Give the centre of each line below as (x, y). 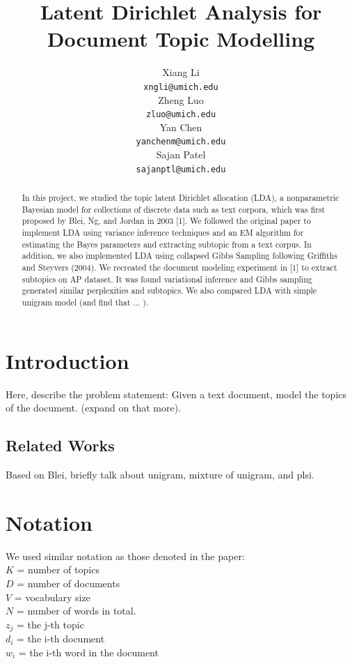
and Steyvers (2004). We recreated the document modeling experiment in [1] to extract (179, 267)
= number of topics (58, 569)
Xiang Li (181, 72)
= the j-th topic (50, 624)
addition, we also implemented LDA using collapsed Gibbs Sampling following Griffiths (179, 256)
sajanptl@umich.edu (181, 169)
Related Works (60, 445)
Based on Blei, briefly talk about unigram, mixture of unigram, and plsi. (160, 474)
